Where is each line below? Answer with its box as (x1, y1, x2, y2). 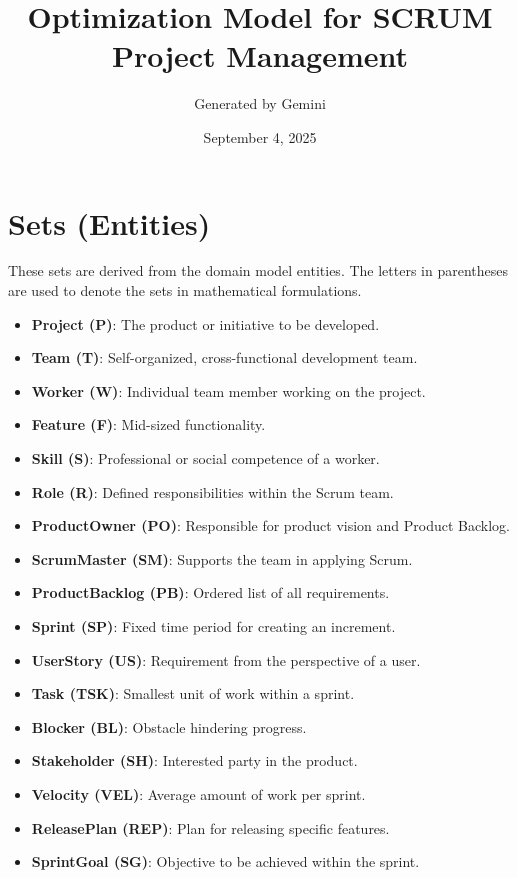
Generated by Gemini (194, 93, 326, 114)
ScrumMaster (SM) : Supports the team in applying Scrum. (31, 548, 413, 569)
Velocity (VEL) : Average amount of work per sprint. (31, 783, 366, 804)
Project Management (111, 35, 409, 76)
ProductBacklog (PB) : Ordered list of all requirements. (31, 582, 390, 603)
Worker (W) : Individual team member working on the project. (31, 380, 426, 401)
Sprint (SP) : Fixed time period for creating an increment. (31, 615, 396, 636)
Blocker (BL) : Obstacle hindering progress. (31, 716, 307, 737)
